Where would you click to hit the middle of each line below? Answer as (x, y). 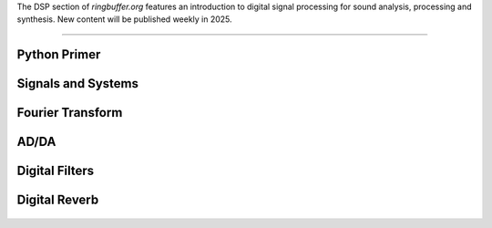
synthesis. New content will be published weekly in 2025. (124, 19)
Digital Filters (56, 171)
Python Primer (59, 55)
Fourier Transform (70, 113)
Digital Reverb (58, 200)
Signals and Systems (77, 83)
